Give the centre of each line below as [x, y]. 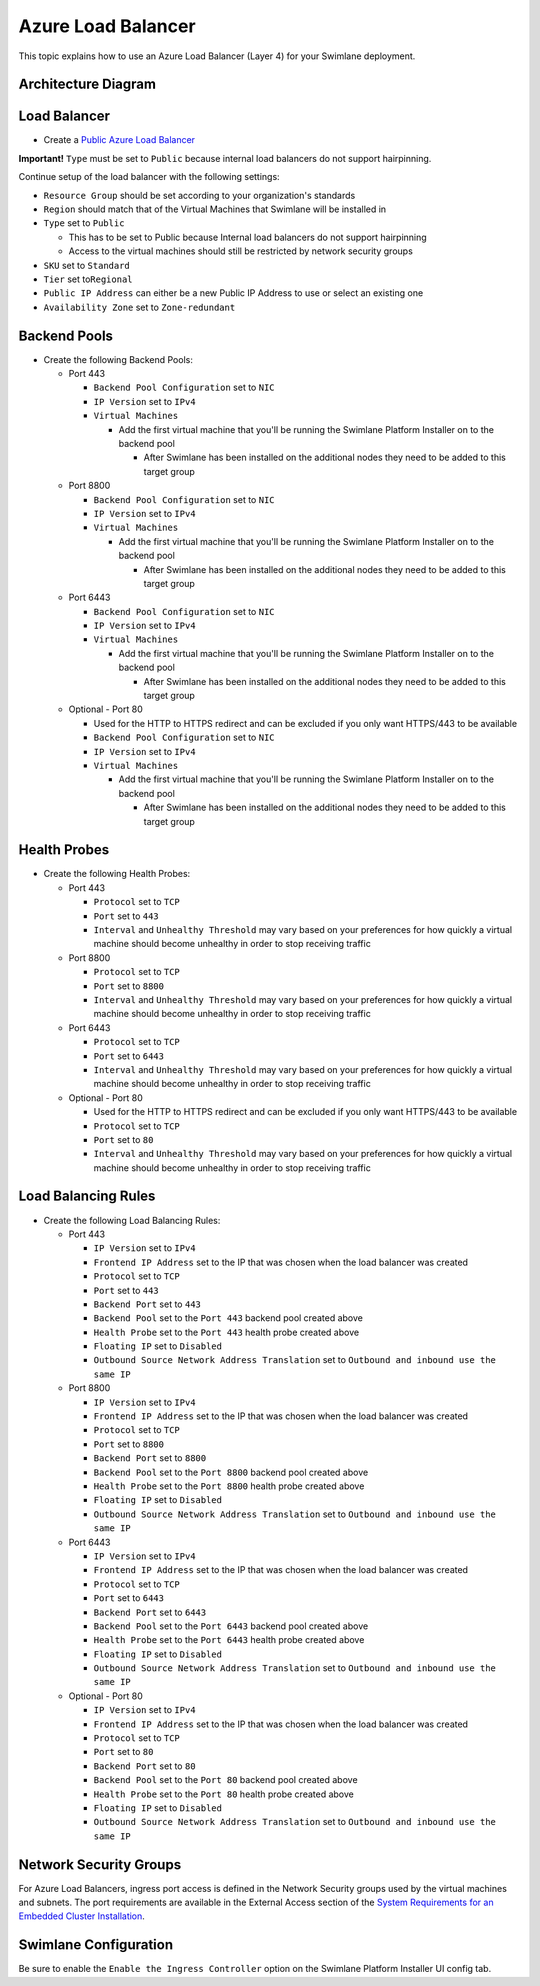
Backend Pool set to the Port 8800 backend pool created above [231, 1472]
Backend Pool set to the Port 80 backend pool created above [226, 1780]
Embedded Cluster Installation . [81, 1916]
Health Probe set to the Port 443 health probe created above [226, 1332]
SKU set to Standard [86, 265]
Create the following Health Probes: [117, 874]
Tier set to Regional [88, 279]
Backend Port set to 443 [147, 1304]
